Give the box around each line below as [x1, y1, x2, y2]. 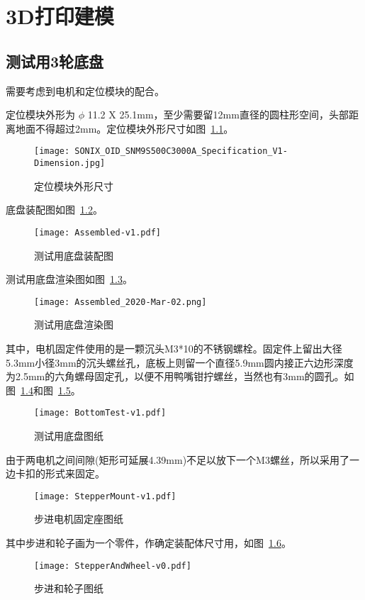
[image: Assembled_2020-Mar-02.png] [34, 296, 207, 307]
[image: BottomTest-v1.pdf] [34, 408, 167, 418]
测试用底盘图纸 [34, 428, 103, 443]
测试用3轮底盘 [6, 50, 104, 72]
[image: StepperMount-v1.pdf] [34, 491, 176, 501]
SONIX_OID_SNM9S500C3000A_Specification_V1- [74, 146, 288, 157]
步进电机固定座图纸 [34, 511, 123, 526]
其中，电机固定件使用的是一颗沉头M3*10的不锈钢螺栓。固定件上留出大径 [6, 340, 342, 355]
